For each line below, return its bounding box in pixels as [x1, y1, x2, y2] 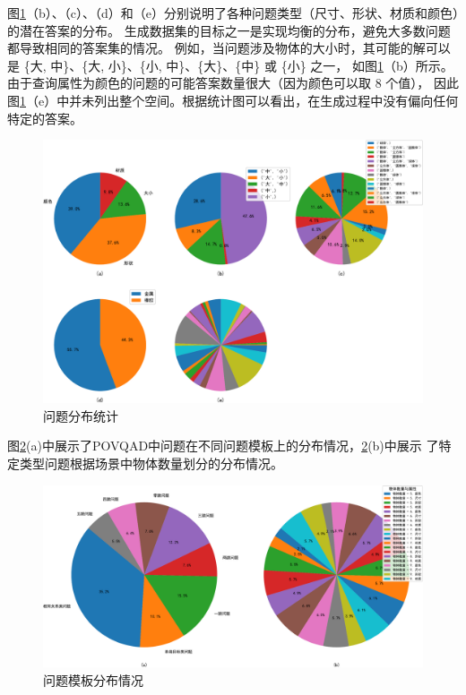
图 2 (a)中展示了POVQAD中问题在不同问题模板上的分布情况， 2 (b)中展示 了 [7, 436, 439, 455]
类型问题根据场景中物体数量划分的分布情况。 [19, 453, 283, 472]
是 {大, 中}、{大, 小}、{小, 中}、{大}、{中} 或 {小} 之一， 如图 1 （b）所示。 [7, 56, 453, 74]
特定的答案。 [7, 108, 82, 127]
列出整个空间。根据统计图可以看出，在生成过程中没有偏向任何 [94, 90, 459, 109]
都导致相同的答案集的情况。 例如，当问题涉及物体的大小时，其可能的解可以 [7, 39, 451, 57]
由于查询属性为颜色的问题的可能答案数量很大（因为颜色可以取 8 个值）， [7, 73, 430, 92]
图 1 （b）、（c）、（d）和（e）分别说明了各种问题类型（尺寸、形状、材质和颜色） [7, 4, 459, 21]
